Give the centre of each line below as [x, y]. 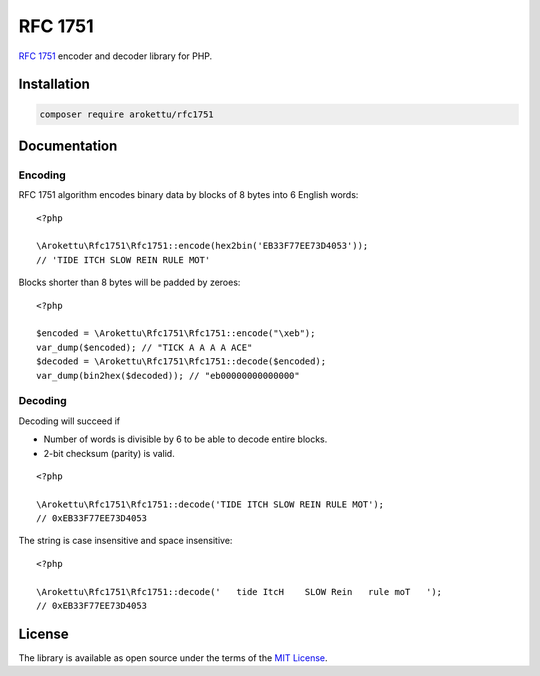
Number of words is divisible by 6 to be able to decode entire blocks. [185, 439]
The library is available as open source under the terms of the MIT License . [173, 657]
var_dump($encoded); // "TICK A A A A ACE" [144, 347]
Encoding [42, 175]
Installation [54, 84]
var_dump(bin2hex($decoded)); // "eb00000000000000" [168, 375]
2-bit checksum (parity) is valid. [109, 453]
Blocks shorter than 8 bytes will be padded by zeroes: [129, 282]
